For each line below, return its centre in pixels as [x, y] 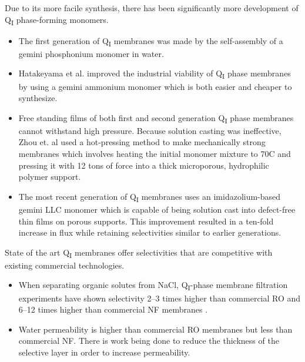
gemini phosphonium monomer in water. [91, 53]
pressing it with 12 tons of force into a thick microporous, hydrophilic [144, 165]
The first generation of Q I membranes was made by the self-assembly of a [151, 41]
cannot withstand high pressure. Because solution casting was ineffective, [150, 130]
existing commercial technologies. [65, 265]
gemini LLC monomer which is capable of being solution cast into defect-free [157, 209]
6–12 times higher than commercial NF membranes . [113, 309]
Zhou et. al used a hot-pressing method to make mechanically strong [142, 142]
